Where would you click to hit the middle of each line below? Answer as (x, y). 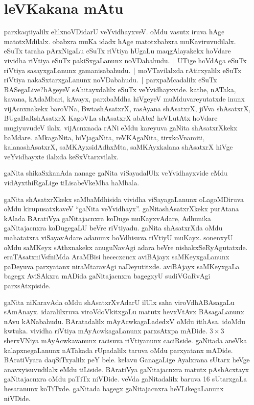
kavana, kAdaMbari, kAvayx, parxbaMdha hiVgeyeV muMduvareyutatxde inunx (124, 99)
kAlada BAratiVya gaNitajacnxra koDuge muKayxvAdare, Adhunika (107, 218)
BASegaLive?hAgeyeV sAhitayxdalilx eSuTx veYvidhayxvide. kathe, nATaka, (120, 89)
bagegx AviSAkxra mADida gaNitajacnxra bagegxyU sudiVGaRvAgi (107, 276)
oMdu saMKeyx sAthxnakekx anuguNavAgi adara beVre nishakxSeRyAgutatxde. (126, 247)
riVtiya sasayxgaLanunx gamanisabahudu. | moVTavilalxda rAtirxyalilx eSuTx (123, 70)
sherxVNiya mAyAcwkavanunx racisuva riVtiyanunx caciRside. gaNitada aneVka (126, 340)
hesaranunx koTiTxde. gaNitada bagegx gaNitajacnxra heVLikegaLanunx (114, 388)
